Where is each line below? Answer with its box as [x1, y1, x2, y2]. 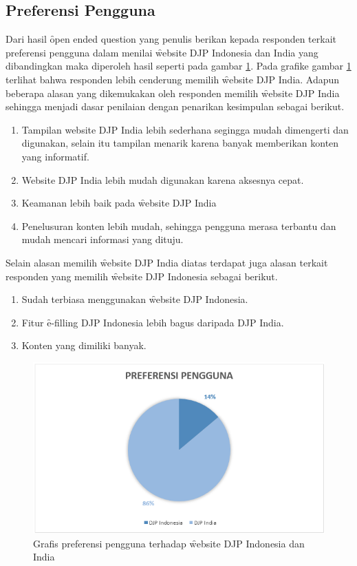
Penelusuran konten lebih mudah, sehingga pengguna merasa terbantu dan [21, 218, 336, 233]
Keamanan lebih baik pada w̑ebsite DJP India [21, 196, 217, 210]
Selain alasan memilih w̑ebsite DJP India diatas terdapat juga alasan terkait [6, 255, 328, 269]
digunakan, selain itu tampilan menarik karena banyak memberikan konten [21, 136, 339, 150]
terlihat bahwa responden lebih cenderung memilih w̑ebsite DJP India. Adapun [6, 72, 340, 86]
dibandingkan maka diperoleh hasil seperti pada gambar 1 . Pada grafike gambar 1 [6, 59, 351, 73]
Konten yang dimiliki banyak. [21, 338, 147, 353]
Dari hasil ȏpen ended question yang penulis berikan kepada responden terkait [6, 32, 336, 46]
